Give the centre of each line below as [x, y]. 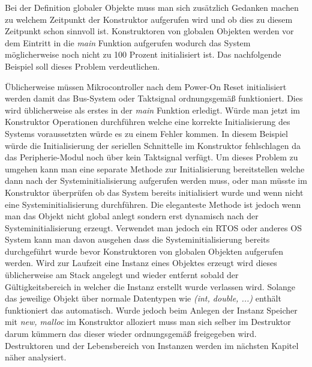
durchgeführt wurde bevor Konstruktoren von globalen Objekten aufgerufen [144, 251]
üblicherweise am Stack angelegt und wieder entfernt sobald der [122, 275]
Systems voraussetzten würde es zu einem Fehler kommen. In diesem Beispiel [146, 133]
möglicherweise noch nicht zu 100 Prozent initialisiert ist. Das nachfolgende [143, 54]
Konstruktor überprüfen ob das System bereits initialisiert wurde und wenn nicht [154, 192]
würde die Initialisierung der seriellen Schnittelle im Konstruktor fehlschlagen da [153, 145]
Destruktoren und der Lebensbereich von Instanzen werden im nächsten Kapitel [152, 345]
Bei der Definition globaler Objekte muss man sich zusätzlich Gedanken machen [152, 7]
